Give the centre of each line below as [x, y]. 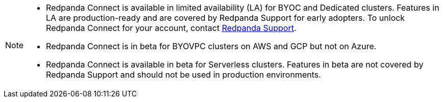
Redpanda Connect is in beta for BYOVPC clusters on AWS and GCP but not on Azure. [211, 46]
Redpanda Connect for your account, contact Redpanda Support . [171, 28]
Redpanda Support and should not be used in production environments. [183, 75]
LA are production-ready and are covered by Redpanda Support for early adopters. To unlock [226, 18]
